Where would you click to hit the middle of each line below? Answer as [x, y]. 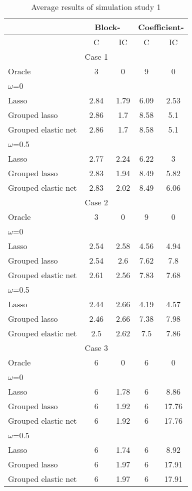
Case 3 [96, 348]
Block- [107, 27]
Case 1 [96, 56]
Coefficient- [161, 27]
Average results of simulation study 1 [96, 7]
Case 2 [96, 202]
